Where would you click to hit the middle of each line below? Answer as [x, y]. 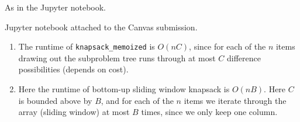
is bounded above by [55, 100]
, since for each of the [227, 46]
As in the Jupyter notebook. [55, 7]
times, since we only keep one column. [209, 112]
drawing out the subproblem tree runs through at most [117, 57]
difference [244, 57]
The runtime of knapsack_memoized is [87, 46]
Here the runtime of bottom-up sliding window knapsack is [124, 89]
